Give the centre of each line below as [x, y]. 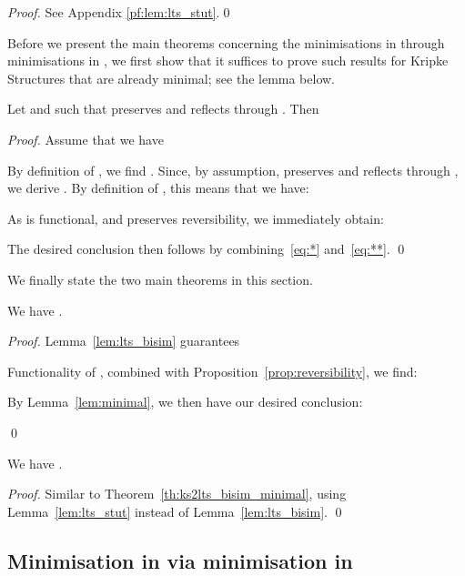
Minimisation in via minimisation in [180, 560]
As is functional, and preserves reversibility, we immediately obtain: [196, 218]
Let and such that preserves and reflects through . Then [163, 109]
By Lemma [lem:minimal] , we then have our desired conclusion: [185, 402]
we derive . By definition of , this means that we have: [158, 188]
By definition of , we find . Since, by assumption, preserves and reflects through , [233, 170]
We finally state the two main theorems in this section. [160, 279]
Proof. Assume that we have [86, 139]
